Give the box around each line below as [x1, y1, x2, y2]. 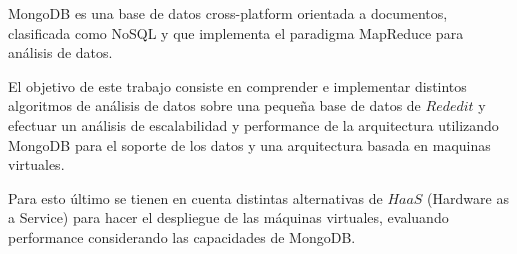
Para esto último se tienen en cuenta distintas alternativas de [8, 187, 383, 208]
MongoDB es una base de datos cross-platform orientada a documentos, [8, 3, 448, 23]
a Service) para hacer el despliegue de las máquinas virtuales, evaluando [8, 207, 449, 228]
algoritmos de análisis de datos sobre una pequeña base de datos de [8, 95, 421, 116]
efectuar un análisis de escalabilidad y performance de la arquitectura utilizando [8, 114, 499, 135]
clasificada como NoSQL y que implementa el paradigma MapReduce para [8, 22, 464, 43]
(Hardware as [427, 187, 509, 208]
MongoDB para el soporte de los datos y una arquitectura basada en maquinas [8, 134, 491, 155]
